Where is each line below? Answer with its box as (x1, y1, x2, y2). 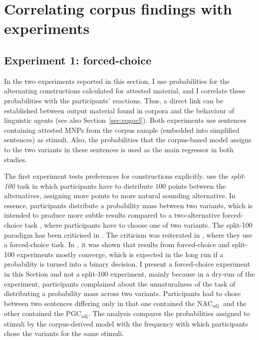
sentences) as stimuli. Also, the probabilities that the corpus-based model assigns (4, 134, 252, 145)
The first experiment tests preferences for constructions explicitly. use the (4, 171, 229, 181)
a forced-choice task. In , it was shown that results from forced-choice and (4, 239, 230, 250)
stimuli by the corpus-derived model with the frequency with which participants (4, 318, 249, 329)
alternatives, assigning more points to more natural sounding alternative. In (4, 190, 236, 201)
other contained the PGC (4, 308, 81, 319)
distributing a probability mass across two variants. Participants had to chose (4, 288, 241, 299)
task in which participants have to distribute (17, 180, 153, 191)
